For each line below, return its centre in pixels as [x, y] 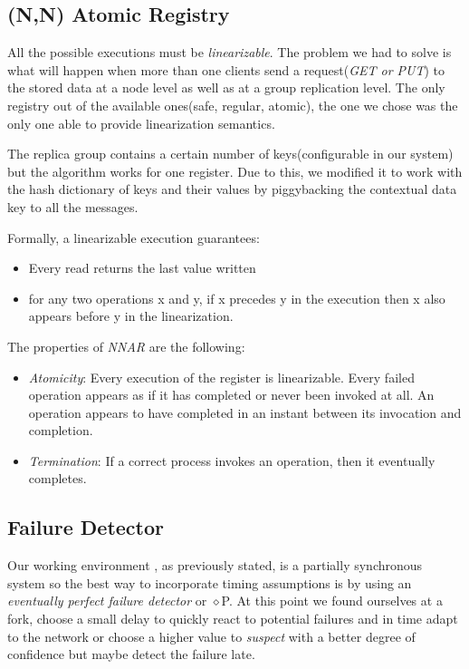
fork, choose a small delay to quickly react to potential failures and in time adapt [233, 619]
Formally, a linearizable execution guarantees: [134, 237]
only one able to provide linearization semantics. [141, 123]
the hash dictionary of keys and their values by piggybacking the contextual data [232, 189]
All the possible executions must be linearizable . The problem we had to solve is [230, 52]
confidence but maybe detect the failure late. [131, 654]
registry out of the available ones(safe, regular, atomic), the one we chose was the [233, 105]
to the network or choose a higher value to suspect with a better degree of [211, 636]
